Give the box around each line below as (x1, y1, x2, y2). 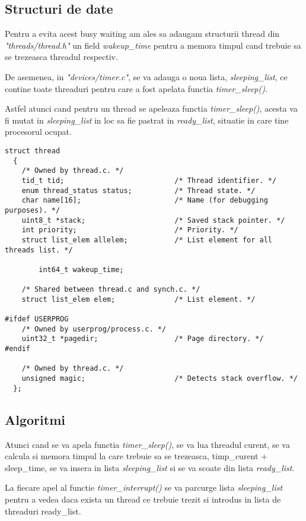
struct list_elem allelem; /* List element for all (21, 235, 273, 244)
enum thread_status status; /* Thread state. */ (21, 186, 256, 195)
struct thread (5, 146, 60, 155)
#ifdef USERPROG (5, 315, 69, 324)
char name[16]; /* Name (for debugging (21, 196, 268, 205)
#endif (5, 345, 30, 353)
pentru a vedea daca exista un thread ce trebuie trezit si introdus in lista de (5, 492, 281, 505)
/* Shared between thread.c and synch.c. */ (21, 285, 200, 294)
